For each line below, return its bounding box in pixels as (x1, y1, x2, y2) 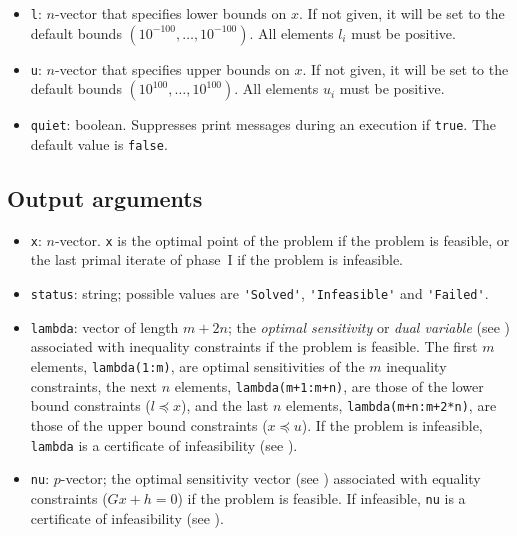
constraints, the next (30, 375, 157, 396)
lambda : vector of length (30, 316, 179, 337)
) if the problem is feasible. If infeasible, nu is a (177, 487, 466, 508)
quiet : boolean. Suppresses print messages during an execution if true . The (30, 114, 496, 135)
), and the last (181, 395, 269, 416)
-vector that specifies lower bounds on (54, 3, 287, 23)
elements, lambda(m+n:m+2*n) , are (286, 395, 497, 416)
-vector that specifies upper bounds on (54, 58, 290, 79)
